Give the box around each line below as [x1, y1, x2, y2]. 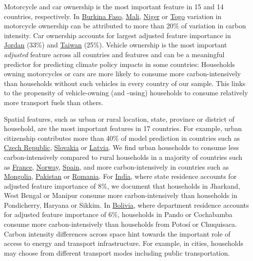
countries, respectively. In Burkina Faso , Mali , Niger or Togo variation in [4, 11, 222, 21]
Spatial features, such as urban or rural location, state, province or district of [4, 113, 234, 124]
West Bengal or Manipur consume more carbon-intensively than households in [4, 190, 237, 200]
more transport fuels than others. [4, 97, 103, 107]
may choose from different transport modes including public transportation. [4, 247, 230, 258]
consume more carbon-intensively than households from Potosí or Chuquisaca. [4, 219, 237, 229]
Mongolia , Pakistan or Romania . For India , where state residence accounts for [4, 171, 237, 181]
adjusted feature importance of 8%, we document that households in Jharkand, [4, 180, 240, 191]
